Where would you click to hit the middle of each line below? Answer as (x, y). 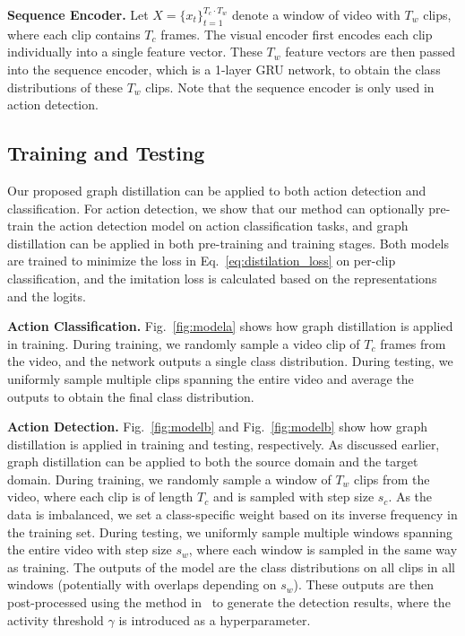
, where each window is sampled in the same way (323, 549)
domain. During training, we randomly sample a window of (169, 479)
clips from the (392, 479)
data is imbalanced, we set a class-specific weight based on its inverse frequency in (232, 514)
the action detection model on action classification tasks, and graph (223, 226)
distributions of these (65, 87)
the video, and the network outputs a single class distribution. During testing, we (230, 361)
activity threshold (56, 619)
